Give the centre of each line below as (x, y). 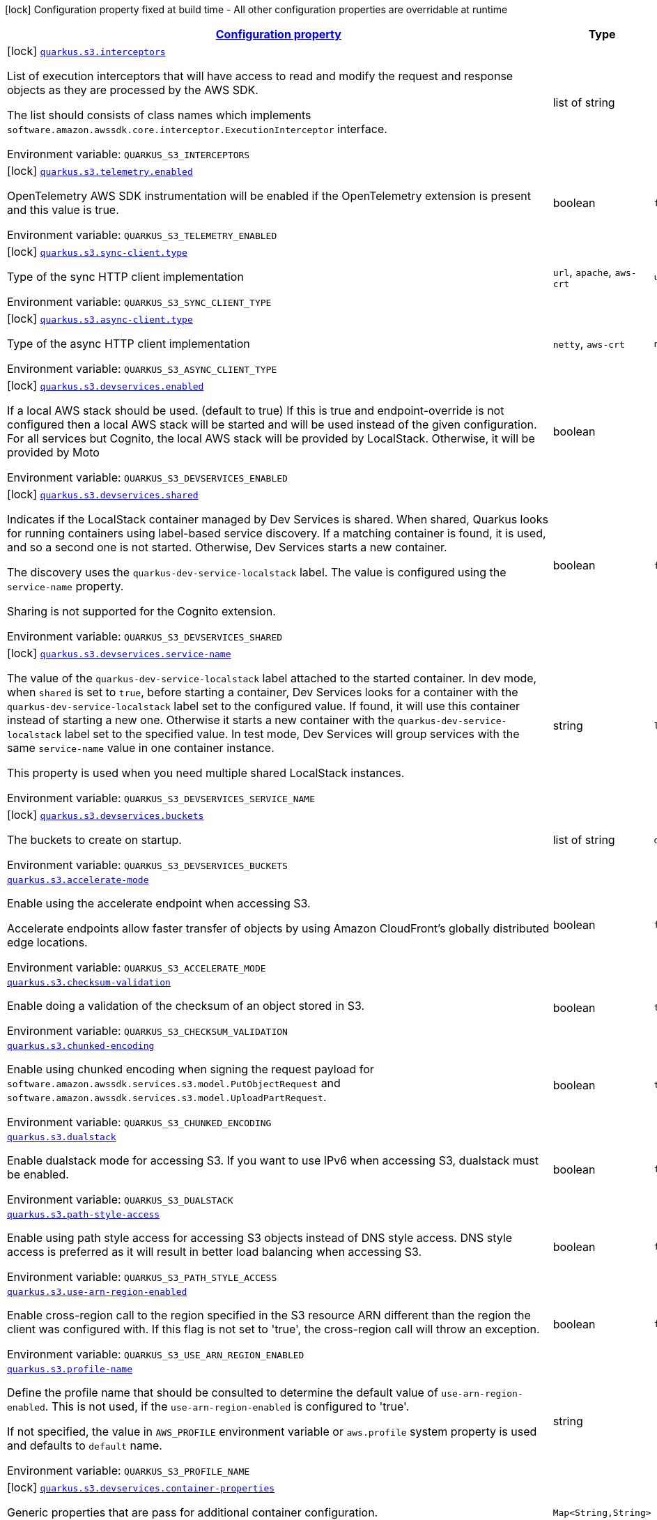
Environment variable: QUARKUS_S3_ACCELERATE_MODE (137, 967)
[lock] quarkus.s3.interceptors (86, 51)
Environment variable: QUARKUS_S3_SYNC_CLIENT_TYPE (139, 302)
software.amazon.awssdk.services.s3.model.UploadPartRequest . (167, 1097)
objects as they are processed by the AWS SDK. (133, 90)
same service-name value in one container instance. (141, 748)
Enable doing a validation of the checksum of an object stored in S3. (186, 1006)
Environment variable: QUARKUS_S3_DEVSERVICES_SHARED (145, 636)
